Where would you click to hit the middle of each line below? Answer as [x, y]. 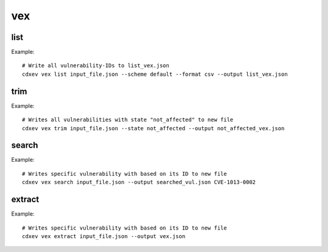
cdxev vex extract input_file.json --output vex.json [104, 236]
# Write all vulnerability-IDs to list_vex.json [96, 66]
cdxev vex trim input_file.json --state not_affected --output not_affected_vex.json [153, 128]
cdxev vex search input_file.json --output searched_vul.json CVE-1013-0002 [139, 182]
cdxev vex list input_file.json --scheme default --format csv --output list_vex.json [155, 74]
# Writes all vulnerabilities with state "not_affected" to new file [128, 120]
